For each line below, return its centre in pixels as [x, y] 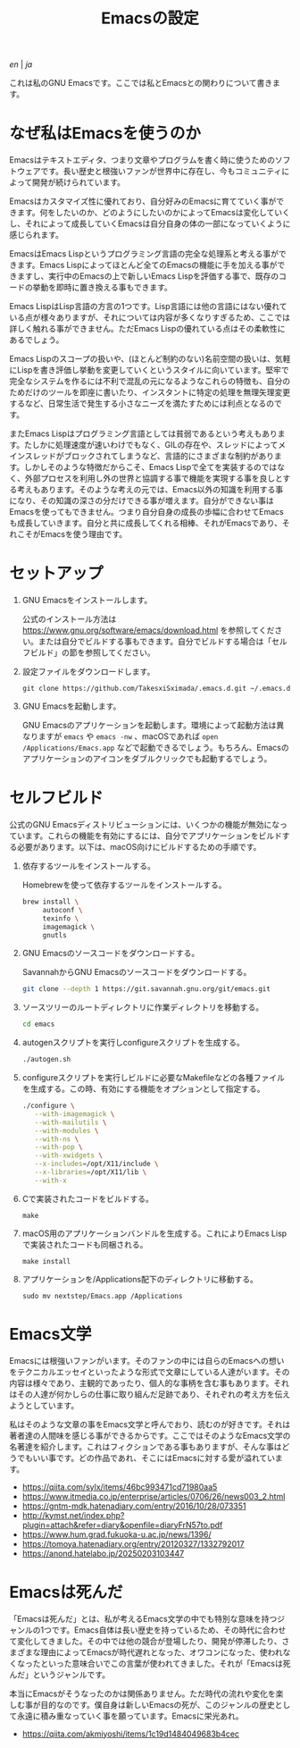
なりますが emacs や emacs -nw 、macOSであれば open [120, 736]
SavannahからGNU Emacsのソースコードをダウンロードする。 [137, 972]
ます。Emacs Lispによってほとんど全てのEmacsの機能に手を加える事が [147, 265]
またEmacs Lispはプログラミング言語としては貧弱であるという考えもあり [144, 433]
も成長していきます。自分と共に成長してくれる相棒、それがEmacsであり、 [146, 523]
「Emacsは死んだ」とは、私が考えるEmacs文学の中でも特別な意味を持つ [143, 1618]
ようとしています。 [44, 1405]
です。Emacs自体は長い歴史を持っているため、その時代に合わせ [169, 1630]
